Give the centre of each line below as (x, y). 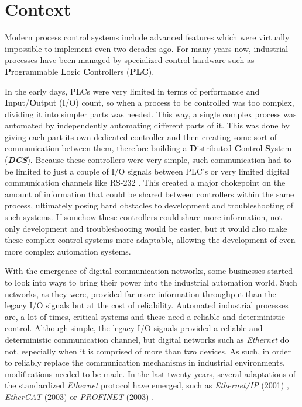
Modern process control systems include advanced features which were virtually (147, 37)
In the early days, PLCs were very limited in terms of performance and (132, 91)
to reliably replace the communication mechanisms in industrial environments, (145, 362)
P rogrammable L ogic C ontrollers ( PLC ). (80, 71)
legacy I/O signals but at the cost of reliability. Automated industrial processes (147, 305)
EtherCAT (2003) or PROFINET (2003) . (80, 396)
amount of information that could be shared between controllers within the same (150, 194)
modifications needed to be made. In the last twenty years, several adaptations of (150, 373)
